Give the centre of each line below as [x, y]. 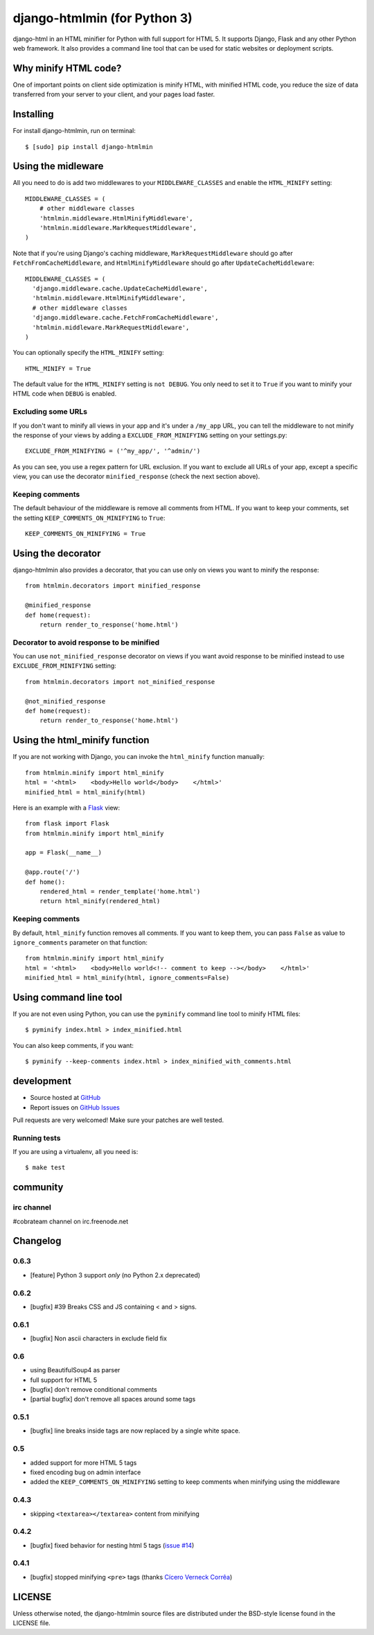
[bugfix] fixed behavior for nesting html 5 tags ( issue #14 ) [112, 1545]
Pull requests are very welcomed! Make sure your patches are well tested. [118, 1120]
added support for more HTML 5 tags [83, 1462]
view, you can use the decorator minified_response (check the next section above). [136, 476]
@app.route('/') [53, 872]
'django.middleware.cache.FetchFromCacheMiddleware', [125, 318]
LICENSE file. [32, 1623]
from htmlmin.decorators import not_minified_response [120, 682]
